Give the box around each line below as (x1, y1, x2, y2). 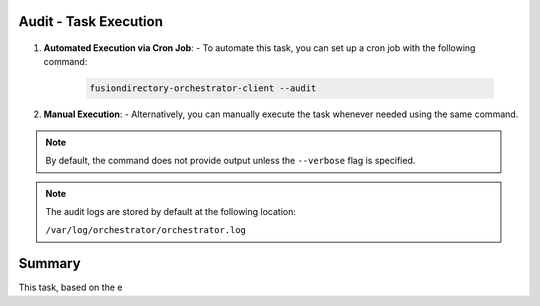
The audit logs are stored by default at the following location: (45, 205, 297, 217)
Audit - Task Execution (18, 13, 164, 30)
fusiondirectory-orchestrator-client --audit (89, 83, 317, 94)
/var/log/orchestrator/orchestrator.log (45, 225, 247, 236)
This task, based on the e (18, 281, 123, 294)
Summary (18, 255, 81, 272)
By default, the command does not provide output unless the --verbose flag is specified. (45, 155, 416, 167)
